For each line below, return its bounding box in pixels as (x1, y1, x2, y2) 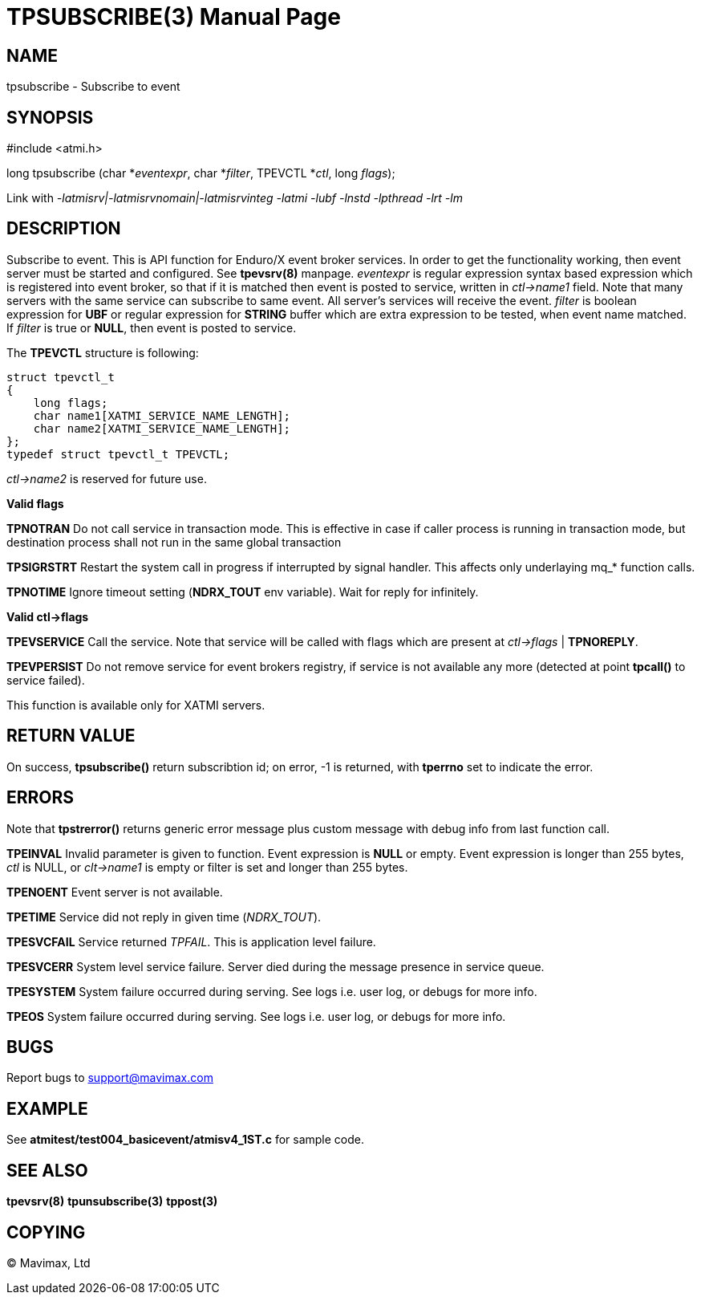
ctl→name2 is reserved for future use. (6, 471, 207, 486)
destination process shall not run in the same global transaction (6, 535, 342, 549)
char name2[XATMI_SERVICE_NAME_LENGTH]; (33, 421, 291, 435)
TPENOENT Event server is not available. (6, 884, 223, 899)
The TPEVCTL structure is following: (6, 345, 199, 360)
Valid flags (6, 496, 64, 510)
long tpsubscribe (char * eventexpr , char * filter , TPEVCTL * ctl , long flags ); (6, 166, 395, 181)
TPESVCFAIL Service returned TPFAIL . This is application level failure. (6, 934, 376, 949)
